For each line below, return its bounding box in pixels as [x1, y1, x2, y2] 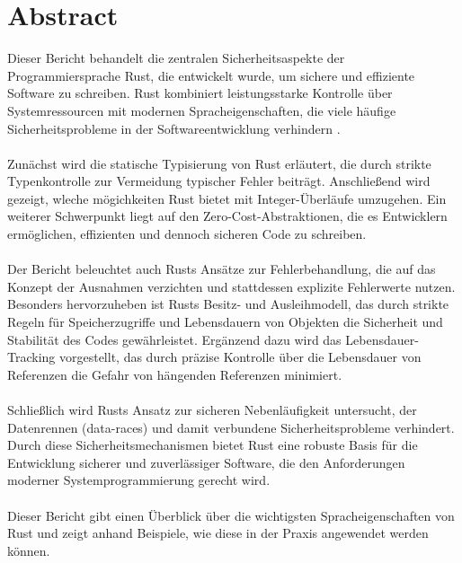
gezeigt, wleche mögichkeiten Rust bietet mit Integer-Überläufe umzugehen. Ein [7, 189, 447, 207]
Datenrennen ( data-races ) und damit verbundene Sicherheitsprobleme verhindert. [7, 418, 455, 436]
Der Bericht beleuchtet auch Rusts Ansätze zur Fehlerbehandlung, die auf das [7, 260, 436, 278]
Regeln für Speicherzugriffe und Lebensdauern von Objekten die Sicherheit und [7, 312, 443, 331]
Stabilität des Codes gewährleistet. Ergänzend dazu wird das [7, 330, 342, 348]
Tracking [7, 347, 56, 366]
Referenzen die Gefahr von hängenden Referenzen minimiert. [7, 365, 342, 383]
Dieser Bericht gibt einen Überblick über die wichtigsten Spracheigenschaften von [7, 506, 455, 524]
